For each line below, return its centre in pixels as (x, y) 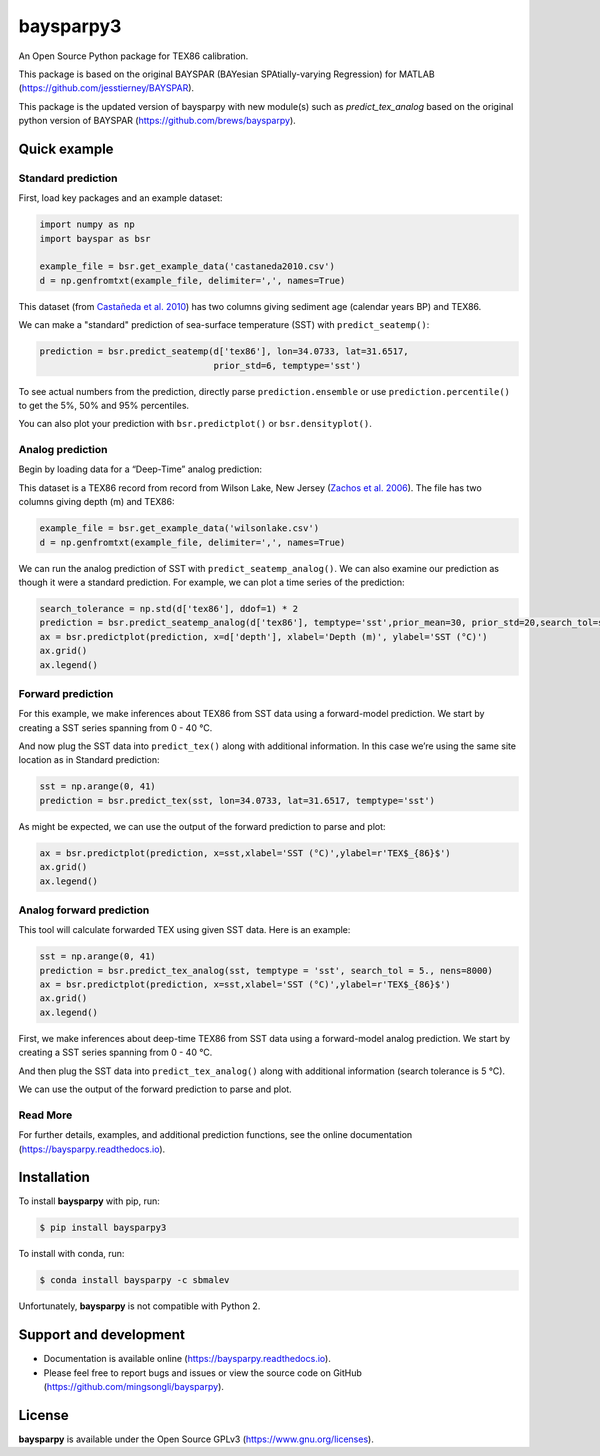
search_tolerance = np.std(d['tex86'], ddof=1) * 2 (169, 608)
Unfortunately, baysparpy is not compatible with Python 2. (139, 1306)
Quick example (66, 148)
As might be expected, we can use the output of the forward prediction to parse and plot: (202, 826)
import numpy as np (87, 224)
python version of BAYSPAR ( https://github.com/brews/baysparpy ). (157, 121)
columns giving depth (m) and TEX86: (96, 502)
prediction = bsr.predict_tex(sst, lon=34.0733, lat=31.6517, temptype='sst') (237, 800)
